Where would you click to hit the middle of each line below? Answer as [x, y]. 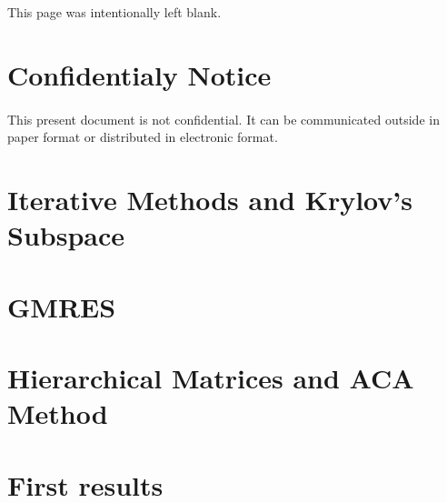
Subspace [66, 235]
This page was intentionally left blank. [114, 12]
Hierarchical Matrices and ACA [211, 378]
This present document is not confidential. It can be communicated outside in [223, 119]
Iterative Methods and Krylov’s [210, 200]
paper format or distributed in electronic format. [143, 137]
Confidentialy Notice [139, 74]
